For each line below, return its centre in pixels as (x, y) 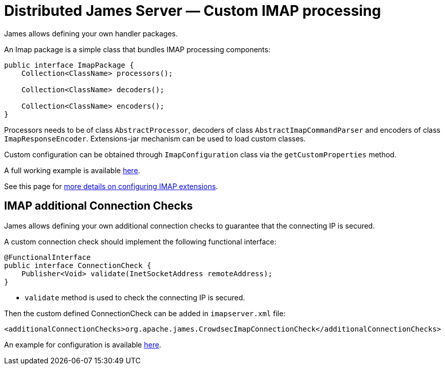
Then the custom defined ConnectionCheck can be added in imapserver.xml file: (145, 313)
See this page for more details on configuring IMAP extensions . (111, 186)
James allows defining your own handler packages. (91, 33)
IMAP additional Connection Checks (99, 206)
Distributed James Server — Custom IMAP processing (193, 11)
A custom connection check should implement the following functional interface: (140, 241)
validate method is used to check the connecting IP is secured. (135, 297)
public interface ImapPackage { (69, 65)
